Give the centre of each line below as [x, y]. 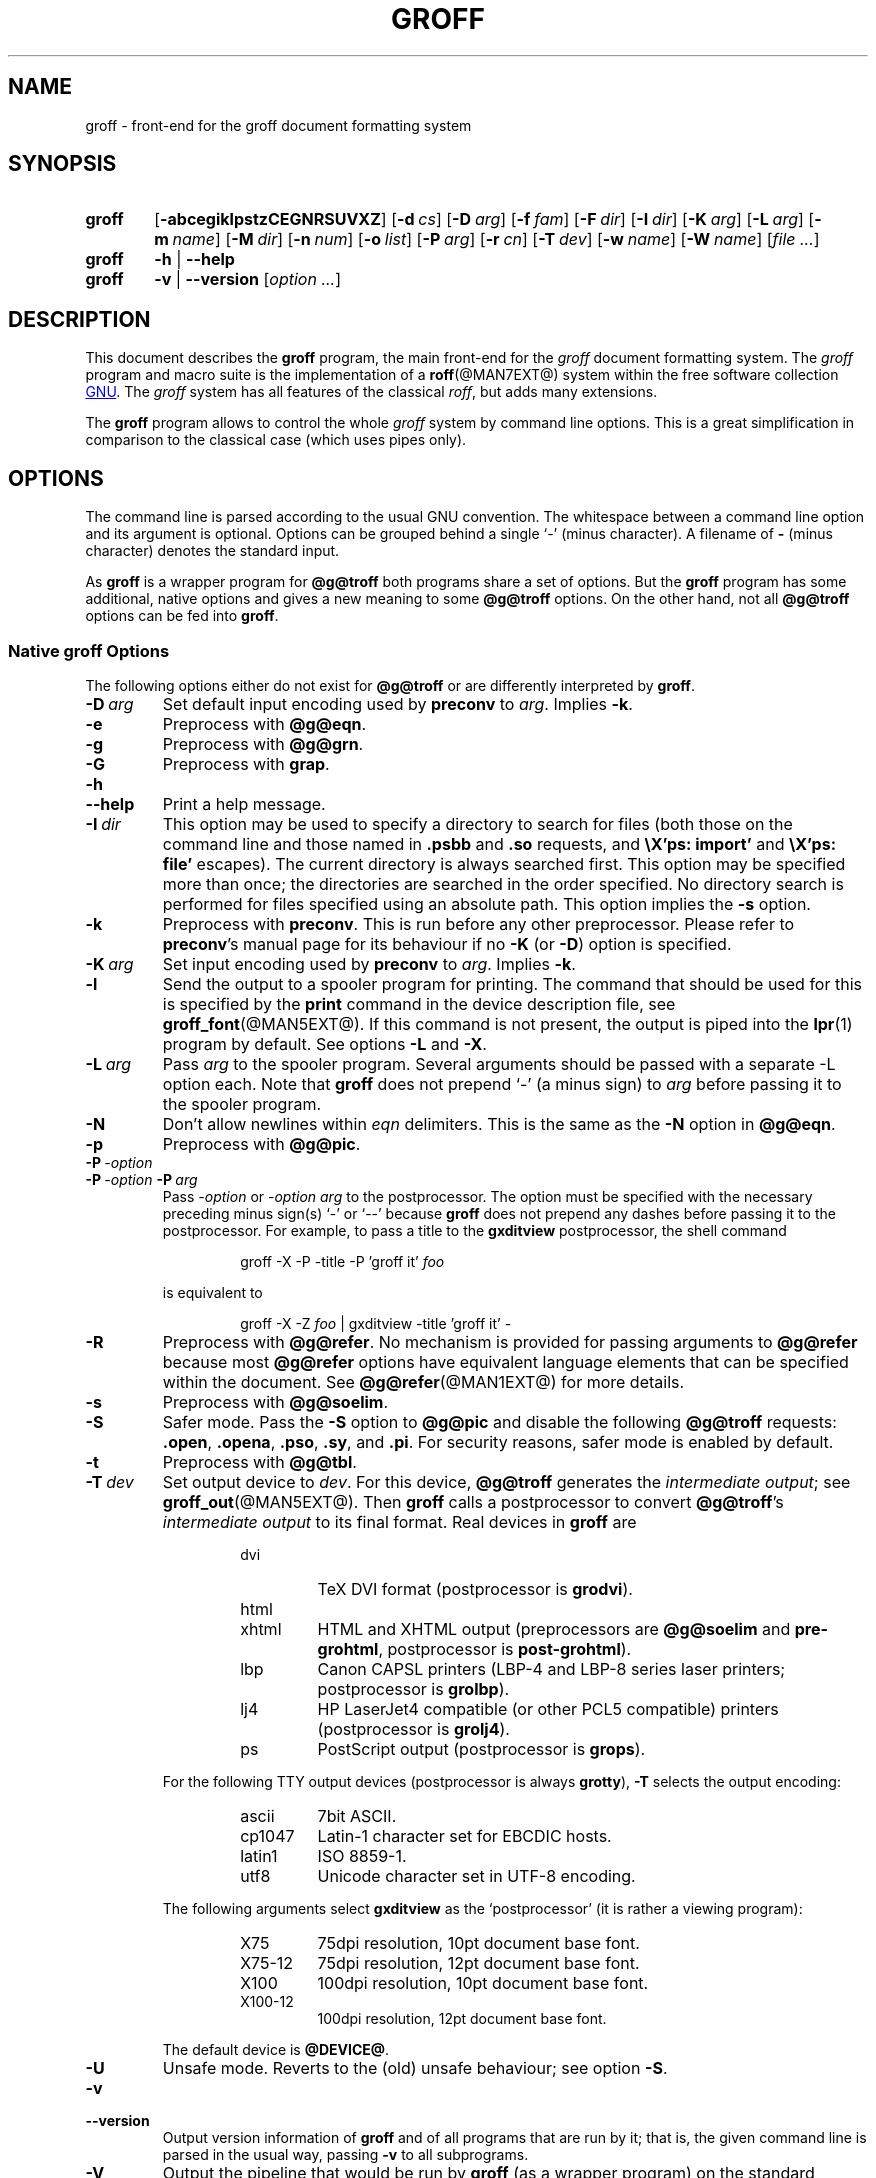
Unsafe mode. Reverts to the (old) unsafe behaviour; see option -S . [415, 2067]
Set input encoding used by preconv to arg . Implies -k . [369, 963]
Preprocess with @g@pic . [261, 1143]
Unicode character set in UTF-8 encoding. [476, 1875]
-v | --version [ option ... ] [248, 279]
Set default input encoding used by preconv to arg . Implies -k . [397, 703]
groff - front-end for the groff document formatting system [278, 125]
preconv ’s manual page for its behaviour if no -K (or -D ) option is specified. [447, 943]
